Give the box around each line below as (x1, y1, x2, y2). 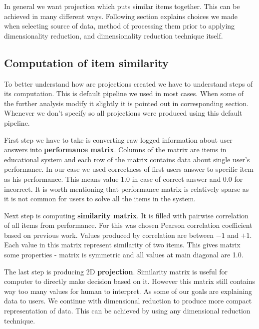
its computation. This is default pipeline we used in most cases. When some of (4, 88, 244, 99)
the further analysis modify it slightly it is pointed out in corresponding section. (4, 98, 249, 108)
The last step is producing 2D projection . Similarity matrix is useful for (4, 266, 228, 276)
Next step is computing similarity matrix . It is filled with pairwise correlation (4, 210, 249, 220)
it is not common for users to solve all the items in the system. (4, 193, 196, 204)
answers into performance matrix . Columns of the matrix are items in (4, 144, 227, 155)
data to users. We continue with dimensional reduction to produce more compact (4, 295, 252, 306)
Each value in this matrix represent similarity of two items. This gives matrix (4, 239, 241, 250)
